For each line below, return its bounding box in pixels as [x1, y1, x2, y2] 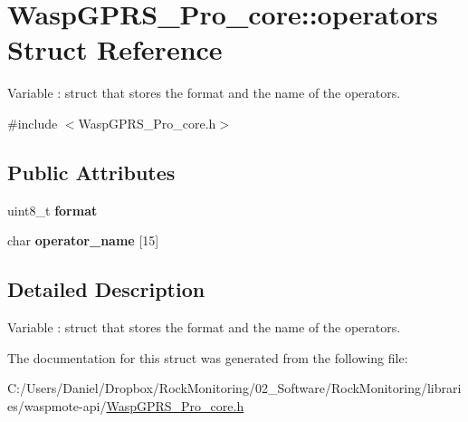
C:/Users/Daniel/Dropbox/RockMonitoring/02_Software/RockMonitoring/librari [7, 379, 462, 398]
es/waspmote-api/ [7, 396, 107, 415]
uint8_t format [7, 200, 98, 219]
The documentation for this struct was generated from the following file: [7, 348, 408, 367]
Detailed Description [7, 275, 205, 303]
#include [7, 113, 58, 132]
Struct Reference [7, 31, 223, 68]
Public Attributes [7, 158, 176, 186]
